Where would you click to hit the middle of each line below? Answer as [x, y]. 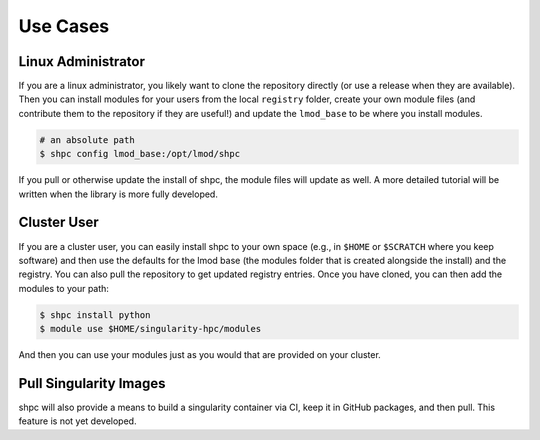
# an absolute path [87, 139]
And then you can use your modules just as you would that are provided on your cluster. [200, 355]
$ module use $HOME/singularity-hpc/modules [150, 329]
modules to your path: [64, 288]
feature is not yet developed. [77, 421]
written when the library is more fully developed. [118, 194]
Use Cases [64, 26]
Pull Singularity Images [92, 383]
